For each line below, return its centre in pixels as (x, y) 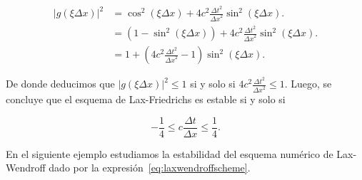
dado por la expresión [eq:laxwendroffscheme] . (150, 168)
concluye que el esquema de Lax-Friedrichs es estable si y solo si (146, 99)
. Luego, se (308, 84)
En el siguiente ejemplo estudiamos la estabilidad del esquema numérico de (170, 153)
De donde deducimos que (60, 84)
